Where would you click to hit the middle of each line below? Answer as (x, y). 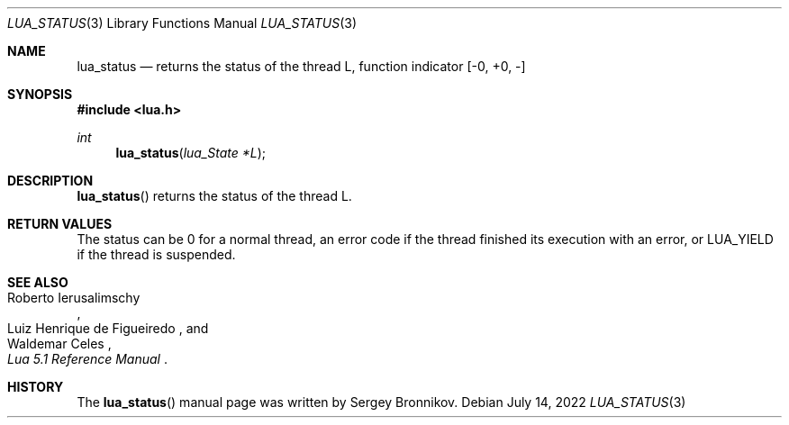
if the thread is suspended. (156, 254)
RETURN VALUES (60, 224)
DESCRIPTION (50, 181)
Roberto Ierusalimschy (74, 298)
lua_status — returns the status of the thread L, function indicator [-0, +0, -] (301, 66)
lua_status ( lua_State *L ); (191, 153)
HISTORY (36, 387)
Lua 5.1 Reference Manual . (87, 359)
